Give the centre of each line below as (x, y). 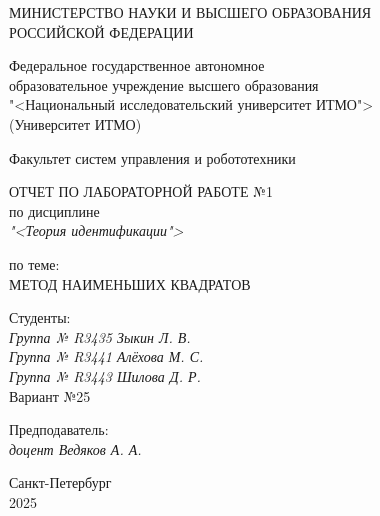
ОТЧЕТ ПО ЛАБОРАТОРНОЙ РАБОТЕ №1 (141, 191)
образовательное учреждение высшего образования (164, 84)
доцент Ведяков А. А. (75, 448)
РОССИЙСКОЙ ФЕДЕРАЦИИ (101, 31)
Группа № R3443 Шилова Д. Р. (105, 375)
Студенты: (40, 317)
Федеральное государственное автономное (137, 65)
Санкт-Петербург (60, 482)
